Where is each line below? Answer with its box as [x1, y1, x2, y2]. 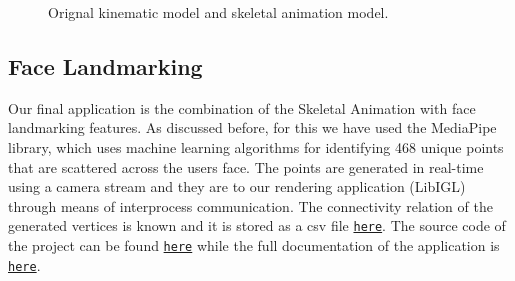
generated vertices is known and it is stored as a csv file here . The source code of [8, 215, 506, 236]
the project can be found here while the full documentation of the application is [8, 235, 500, 256]
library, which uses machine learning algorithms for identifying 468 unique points [8, 136, 504, 157]
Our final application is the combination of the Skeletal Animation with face [8, 97, 476, 118]
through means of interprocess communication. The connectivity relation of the [8, 195, 493, 216]
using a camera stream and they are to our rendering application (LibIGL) [8, 176, 466, 197]
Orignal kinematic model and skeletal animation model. [48, 2, 389, 22]
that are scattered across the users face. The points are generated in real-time [8, 156, 484, 177]
